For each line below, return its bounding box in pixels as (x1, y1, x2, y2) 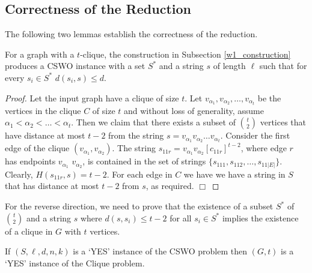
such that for (259, 59, 307, 72)
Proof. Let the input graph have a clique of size (5, 91, 179, 104)
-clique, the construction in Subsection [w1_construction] (80, 47, 291, 60)
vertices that (260, 116, 307, 128)
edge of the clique (5, 142, 70, 154)
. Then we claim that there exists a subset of (71, 116, 236, 128)
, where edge (240, 142, 287, 154)
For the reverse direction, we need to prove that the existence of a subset (5, 200, 274, 212)
